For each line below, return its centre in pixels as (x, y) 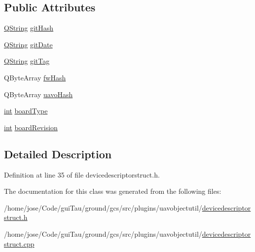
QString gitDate (28, 44)
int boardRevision (31, 127)
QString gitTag (27, 61)
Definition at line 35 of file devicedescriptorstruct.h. (82, 174)
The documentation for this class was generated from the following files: (113, 191)
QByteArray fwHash (35, 77)
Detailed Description (58, 154)
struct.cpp (19, 243)
